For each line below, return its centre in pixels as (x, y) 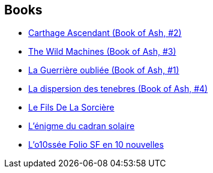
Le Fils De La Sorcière (71, 108)
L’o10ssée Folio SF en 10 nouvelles (96, 145)
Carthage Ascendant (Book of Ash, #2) (105, 33)
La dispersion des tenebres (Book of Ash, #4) (118, 89)
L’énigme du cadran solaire (82, 126)
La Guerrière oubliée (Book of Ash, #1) (104, 70)
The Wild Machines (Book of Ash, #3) (102, 52)
